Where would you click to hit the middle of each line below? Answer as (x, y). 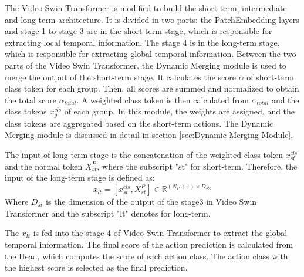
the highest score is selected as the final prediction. (96, 267)
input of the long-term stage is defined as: (80, 178)
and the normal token (44, 166)
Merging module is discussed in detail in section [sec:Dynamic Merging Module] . (149, 135)
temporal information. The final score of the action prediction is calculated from (149, 244)
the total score (31, 99)
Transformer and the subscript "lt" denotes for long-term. (108, 213)
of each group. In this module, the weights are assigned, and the (180, 111)
